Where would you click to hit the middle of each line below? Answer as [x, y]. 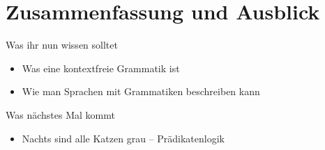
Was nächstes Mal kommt [60, 114]
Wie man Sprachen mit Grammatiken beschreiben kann [141, 91]
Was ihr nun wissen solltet [62, 45]
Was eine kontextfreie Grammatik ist [101, 68]
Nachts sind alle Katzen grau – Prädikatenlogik [123, 138]
